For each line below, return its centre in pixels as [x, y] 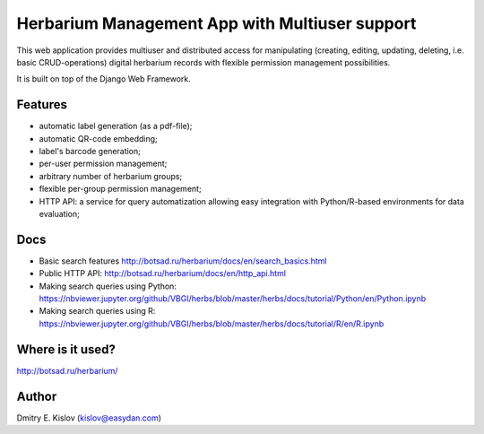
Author [37, 396]
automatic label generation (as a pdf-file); [116, 126]
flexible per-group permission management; [120, 189]
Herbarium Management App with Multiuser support [216, 23]
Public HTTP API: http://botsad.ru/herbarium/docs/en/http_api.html [163, 273]
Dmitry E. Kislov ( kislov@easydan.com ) [89, 418]
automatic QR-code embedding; [99, 138]
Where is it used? [66, 349]
